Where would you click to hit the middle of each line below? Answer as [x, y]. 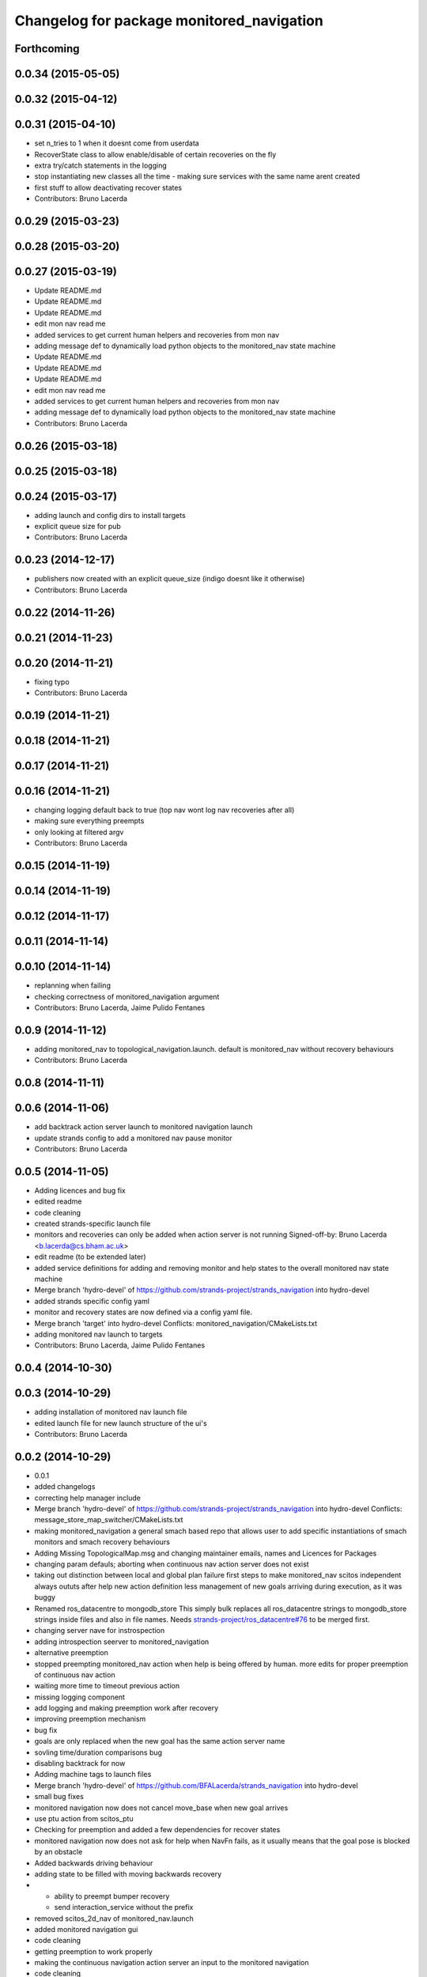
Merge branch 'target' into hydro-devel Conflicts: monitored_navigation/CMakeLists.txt [176, 1323]
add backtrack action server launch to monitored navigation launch [144, 1127]
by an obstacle [59, 1852]
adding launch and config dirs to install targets [110, 515]
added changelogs [65, 1487]
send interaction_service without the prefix [124, 1907]
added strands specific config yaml [92, 1301]
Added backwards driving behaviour [94, 1863]
